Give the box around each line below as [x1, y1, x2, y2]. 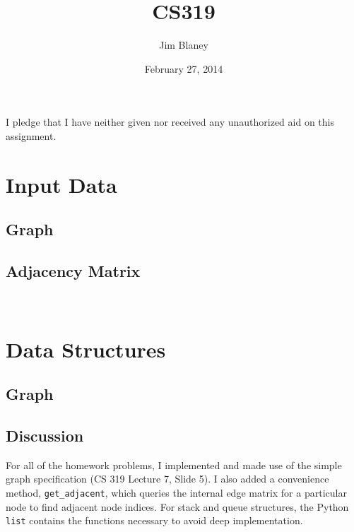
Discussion [6, 425, 84, 446]
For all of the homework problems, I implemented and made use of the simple [6, 457, 342, 472]
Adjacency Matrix [6, 260, 141, 282]
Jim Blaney [159, 37, 208, 52]
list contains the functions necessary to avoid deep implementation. [6, 513, 303, 528]
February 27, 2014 [144, 61, 223, 76]
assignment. [6, 128, 57, 143]
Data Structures [6, 334, 166, 363]
